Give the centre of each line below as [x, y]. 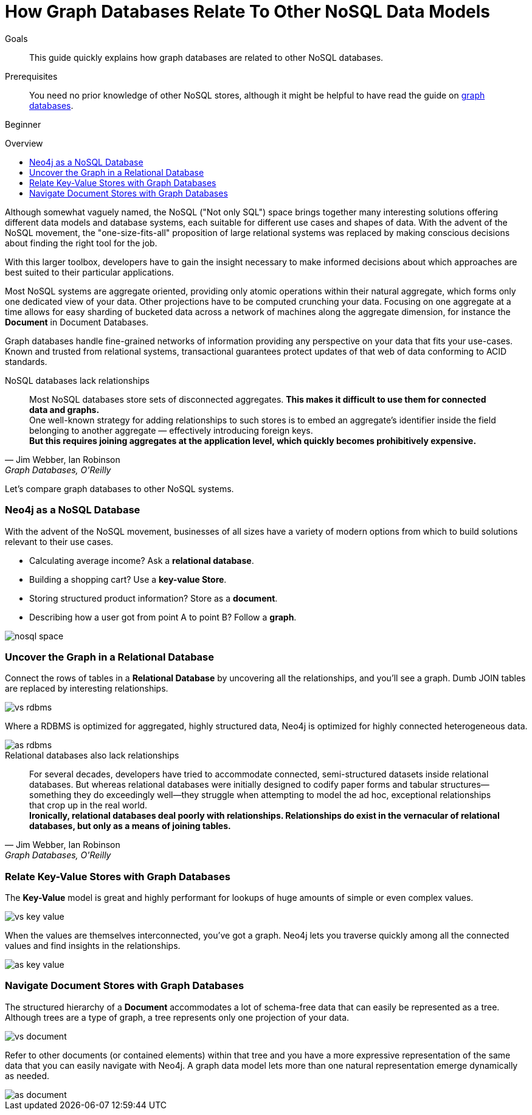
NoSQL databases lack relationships [77, 380]
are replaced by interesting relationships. [87, 689]
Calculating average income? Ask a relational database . [142, 560]
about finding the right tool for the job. [81, 243]
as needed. [27, 1075]
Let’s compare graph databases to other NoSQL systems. [119, 488]
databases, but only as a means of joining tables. [130, 826]
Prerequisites [31, 76]
